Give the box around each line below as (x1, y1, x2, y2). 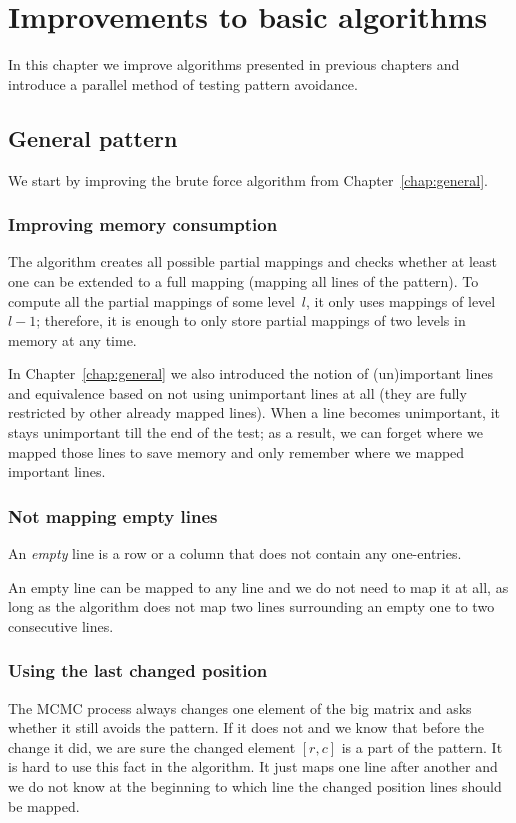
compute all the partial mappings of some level (8, 290, 295, 311)
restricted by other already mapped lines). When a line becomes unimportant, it (8, 402, 500, 423)
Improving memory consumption (8, 212, 278, 237)
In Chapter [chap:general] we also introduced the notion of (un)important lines (8, 363, 493, 384)
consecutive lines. (8, 615, 114, 636)
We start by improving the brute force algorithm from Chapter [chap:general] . (8, 169, 488, 190)
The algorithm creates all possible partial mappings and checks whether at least (8, 251, 498, 272)
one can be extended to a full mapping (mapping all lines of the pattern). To (8, 270, 479, 291)
